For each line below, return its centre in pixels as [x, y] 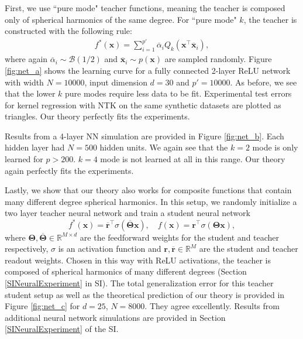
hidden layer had [35, 147]
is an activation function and [110, 249]
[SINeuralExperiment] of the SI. [62, 329]
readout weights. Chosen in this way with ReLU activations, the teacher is [138, 260]
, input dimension [116, 82]
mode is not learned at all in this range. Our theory [193, 159]
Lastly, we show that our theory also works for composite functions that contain [148, 190]
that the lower [30, 93]
